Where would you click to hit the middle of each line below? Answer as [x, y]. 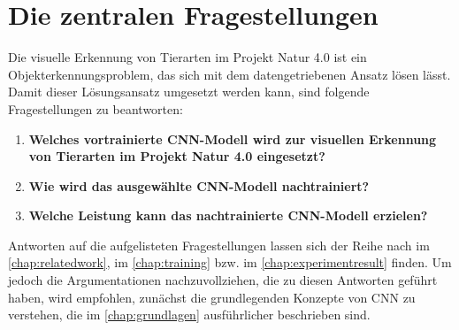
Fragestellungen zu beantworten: [96, 108]
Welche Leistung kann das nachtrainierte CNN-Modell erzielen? [228, 215]
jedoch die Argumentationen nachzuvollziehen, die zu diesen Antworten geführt [223, 280]
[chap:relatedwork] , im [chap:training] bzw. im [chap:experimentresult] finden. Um [230, 262]
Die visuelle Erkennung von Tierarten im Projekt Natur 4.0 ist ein [187, 57]
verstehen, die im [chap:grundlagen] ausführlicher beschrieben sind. [189, 315]
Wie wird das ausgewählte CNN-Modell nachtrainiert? [199, 185]
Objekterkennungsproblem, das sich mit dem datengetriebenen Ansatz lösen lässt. [229, 74]
